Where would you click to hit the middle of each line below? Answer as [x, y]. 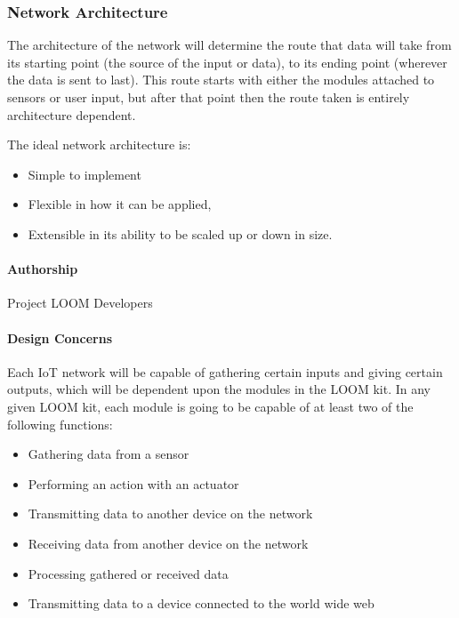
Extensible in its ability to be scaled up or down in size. [180, 233]
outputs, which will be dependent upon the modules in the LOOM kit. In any [219, 389]
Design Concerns [60, 337]
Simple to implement [85, 174]
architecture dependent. [72, 114]
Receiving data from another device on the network [168, 543]
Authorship [43, 269]
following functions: [60, 424]
